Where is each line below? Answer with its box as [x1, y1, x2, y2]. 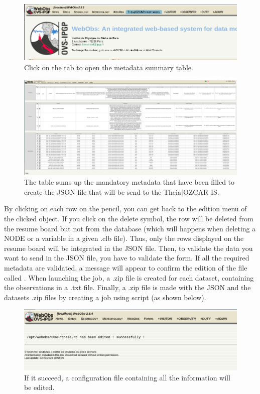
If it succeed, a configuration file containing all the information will [24, 372, 230, 382]
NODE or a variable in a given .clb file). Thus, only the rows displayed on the [4, 233, 244, 243]
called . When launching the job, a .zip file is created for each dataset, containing [4, 272, 254, 283]
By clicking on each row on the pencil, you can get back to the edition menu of [4, 203, 247, 214]
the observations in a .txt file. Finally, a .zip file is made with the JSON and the [4, 282, 251, 293]
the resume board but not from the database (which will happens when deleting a [4, 223, 256, 233]
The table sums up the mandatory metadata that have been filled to [24, 177, 235, 187]
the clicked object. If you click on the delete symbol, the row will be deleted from [4, 213, 253, 223]
